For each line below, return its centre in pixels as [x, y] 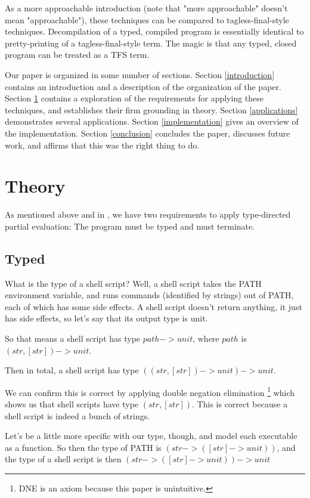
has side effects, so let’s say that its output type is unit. [106, 318]
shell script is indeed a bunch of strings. [77, 415]
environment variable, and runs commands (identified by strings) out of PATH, [149, 295]
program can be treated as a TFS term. [77, 55]
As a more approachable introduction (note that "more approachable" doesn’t [146, 8]
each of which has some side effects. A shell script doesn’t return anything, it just [154, 306]
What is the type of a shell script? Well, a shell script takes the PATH [133, 283]
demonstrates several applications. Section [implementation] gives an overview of [152, 121]
